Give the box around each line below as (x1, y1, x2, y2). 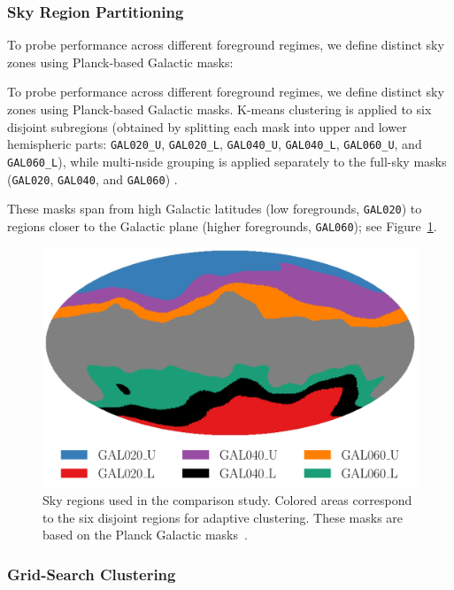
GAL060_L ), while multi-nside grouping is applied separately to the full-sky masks (7, 151, 447, 170)
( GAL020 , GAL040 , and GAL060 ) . (7, 169, 178, 188)
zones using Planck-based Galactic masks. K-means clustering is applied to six (7, 100, 432, 118)
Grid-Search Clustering (7, 563, 176, 585)
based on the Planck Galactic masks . (42, 525, 248, 544)
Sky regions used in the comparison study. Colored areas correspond (42, 491, 412, 509)
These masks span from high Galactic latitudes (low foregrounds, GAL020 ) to (7, 199, 422, 218)
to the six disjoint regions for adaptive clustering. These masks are (42, 508, 404, 526)
